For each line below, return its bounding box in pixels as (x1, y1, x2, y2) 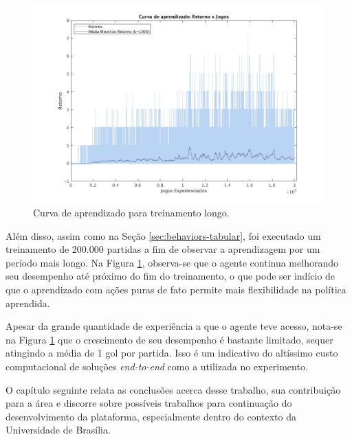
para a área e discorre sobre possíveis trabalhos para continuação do (5, 396, 292, 410)
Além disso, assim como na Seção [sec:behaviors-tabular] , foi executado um (5, 228, 321, 243)
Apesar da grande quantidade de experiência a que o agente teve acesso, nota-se (5, 319, 342, 333)
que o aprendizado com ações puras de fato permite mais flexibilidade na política (5, 282, 346, 296)
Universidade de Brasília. (5, 423, 111, 437)
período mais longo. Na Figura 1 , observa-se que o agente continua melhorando (5, 255, 338, 269)
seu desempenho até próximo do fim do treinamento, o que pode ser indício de (5, 269, 335, 283)
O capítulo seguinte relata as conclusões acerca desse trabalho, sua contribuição (5, 382, 341, 396)
